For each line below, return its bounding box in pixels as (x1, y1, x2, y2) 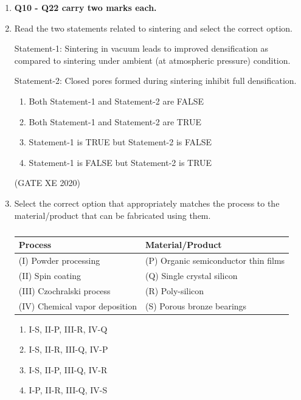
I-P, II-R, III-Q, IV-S (29, 384, 108, 396)
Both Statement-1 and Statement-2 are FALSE (29, 94, 204, 107)
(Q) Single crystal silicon (145, 269, 238, 281)
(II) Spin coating (18, 269, 81, 281)
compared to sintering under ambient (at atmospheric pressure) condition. (14, 53, 291, 66)
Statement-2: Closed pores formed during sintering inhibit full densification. (14, 74, 297, 87)
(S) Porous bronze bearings (145, 299, 247, 312)
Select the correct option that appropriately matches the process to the (14, 196, 280, 209)
